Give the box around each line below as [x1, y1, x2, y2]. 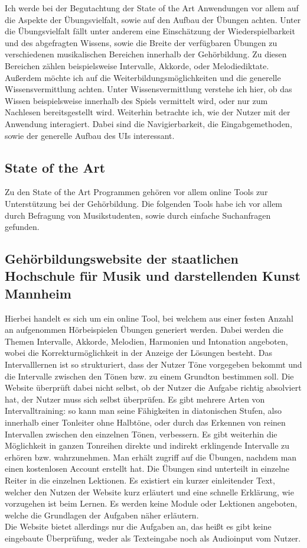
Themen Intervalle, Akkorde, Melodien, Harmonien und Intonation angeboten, [5, 335, 288, 347]
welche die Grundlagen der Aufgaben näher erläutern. [5, 508, 199, 521]
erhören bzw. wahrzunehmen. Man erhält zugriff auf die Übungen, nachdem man [5, 450, 297, 463]
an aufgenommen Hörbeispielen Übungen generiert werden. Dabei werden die [5, 323, 283, 336]
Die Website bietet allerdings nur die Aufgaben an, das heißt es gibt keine [5, 520, 272, 533]
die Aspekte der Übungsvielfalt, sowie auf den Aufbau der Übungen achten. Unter [5, 13, 301, 25]
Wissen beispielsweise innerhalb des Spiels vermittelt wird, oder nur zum [5, 94, 268, 106]
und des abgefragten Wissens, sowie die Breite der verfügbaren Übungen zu [5, 36, 277, 48]
